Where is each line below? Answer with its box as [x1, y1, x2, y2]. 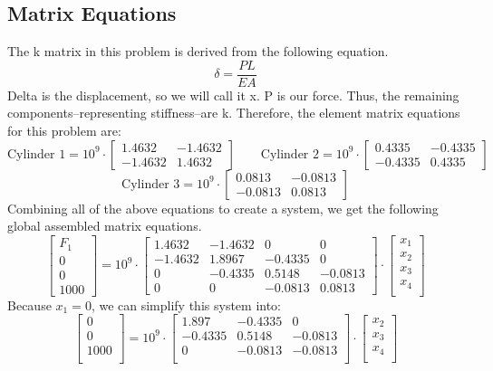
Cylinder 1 [7, 147, 66, 161]
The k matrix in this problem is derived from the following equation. [7, 42, 389, 61]
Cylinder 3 [121, 177, 180, 191]
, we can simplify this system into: [91, 295, 282, 314]
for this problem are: [7, 121, 121, 140]
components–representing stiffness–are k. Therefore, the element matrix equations [7, 103, 460, 122]
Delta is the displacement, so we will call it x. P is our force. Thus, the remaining [7, 85, 459, 104]
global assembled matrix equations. [7, 216, 202, 235]
